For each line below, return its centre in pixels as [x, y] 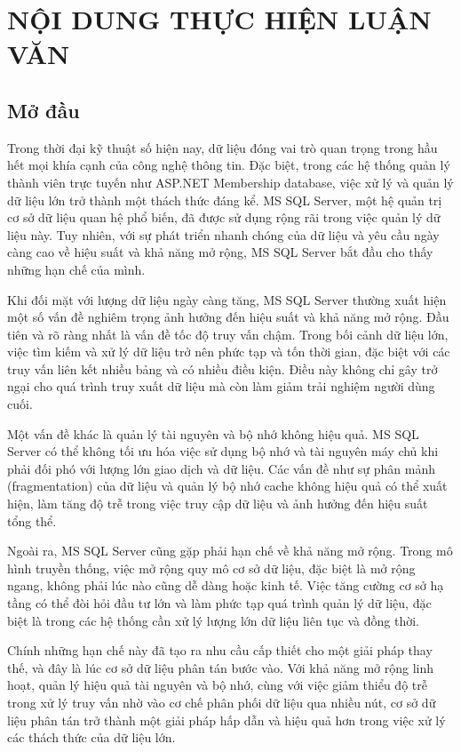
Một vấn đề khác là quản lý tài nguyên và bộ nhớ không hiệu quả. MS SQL [213, 433]
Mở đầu [44, 110]
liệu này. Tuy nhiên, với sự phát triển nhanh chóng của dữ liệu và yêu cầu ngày [223, 234]
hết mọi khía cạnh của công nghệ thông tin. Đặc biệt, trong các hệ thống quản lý [229, 165]
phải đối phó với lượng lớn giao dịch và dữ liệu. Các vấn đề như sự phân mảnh [221, 468]
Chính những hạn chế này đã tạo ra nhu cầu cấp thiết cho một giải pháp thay [220, 650]
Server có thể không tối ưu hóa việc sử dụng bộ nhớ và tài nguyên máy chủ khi [223, 451]
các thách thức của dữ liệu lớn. [91, 737]
